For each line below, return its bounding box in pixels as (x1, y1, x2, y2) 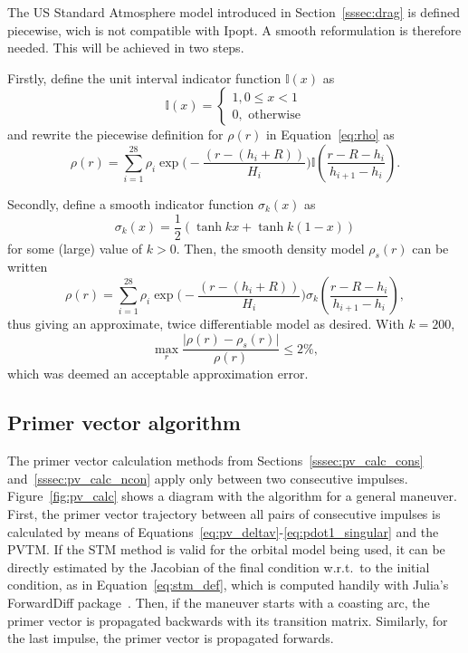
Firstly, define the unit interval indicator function (7, 68, 282, 87)
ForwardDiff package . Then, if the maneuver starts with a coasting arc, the (7, 592, 430, 611)
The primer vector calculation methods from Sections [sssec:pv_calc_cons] (7, 451, 424, 470)
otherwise (248, 108, 301, 121)
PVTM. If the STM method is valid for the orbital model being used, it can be (7, 540, 445, 559)
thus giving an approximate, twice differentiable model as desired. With (7, 314, 405, 333)
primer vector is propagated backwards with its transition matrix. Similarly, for (7, 610, 448, 629)
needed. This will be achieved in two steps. (7, 38, 244, 57)
